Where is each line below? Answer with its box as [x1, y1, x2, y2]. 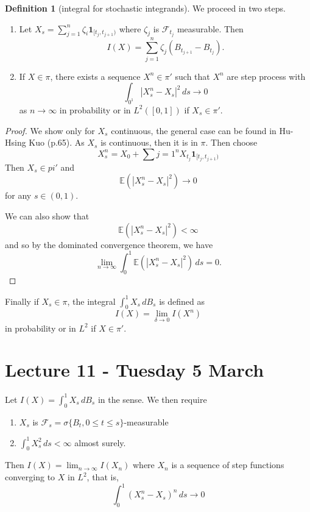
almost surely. [74, 436, 126, 449]
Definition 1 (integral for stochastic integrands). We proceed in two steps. [5, 2, 286, 14]
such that [175, 69, 210, 82]
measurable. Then [177, 22, 244, 35]
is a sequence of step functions [171, 458, 284, 471]
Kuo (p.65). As [29, 136, 85, 149]
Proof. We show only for [5, 124, 95, 137]
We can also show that [5, 209, 90, 222]
